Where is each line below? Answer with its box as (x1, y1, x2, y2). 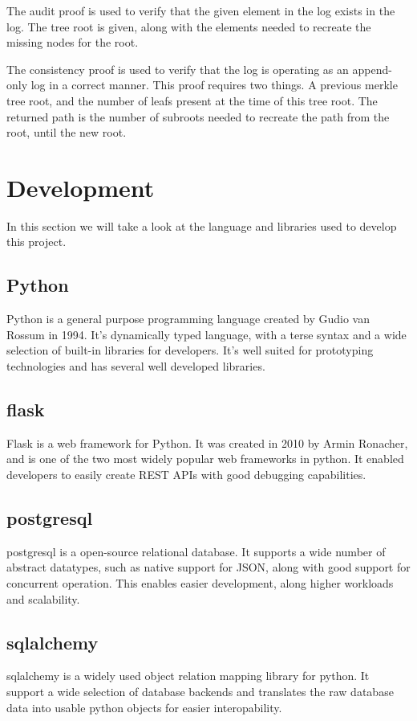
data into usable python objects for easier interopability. (6, 698, 282, 715)
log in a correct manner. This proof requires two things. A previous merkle (30, 76, 398, 93)
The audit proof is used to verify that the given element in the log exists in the (6, 2, 395, 18)
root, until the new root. (6, 124, 127, 141)
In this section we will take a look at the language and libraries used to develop (6, 217, 397, 234)
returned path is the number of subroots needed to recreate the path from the (6, 108, 390, 125)
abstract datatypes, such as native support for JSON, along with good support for (6, 559, 411, 576)
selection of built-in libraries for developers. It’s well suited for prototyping (6, 342, 374, 358)
